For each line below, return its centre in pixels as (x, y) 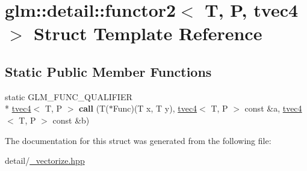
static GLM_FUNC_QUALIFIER (69, 96)
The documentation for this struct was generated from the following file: (138, 140)
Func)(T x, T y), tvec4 (155, 108)
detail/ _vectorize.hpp (45, 160)
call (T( (94, 108)
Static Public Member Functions (108, 71)
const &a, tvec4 (273, 108)
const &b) (71, 120)
